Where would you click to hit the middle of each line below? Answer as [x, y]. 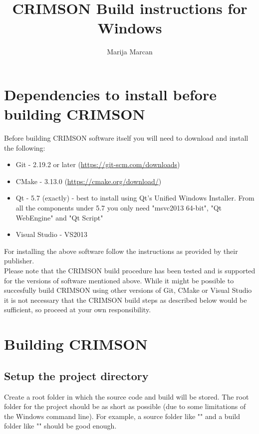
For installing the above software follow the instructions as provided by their [121, 251]
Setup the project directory [76, 375]
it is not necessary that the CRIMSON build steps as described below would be [126, 300]
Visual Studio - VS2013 [52, 234]
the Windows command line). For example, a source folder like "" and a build [122, 416]
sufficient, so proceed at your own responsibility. [78, 310]
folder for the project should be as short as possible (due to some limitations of [125, 406]
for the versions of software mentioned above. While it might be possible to [119, 280]
